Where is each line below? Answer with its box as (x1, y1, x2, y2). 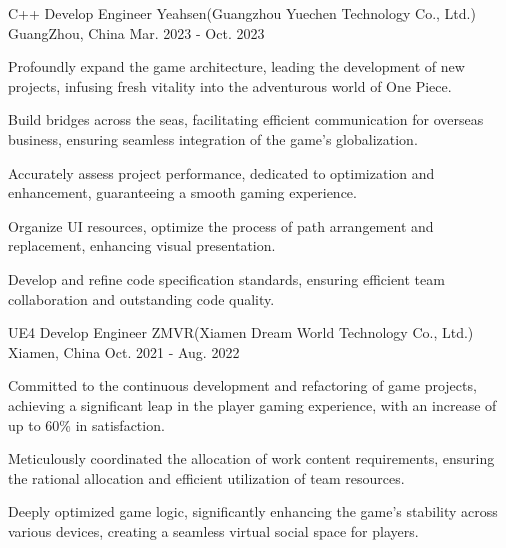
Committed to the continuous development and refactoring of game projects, (8, 375, 477, 396)
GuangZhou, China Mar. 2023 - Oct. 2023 (8, 22, 265, 43)
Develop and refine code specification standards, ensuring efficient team (8, 268, 445, 289)
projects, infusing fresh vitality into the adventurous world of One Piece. (8, 75, 452, 96)
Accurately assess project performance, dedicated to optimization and (8, 162, 435, 183)
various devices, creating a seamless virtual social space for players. (8, 520, 419, 541)
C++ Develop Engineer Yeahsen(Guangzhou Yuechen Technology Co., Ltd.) (8, 3, 476, 23)
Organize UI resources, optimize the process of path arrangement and (8, 215, 434, 236)
